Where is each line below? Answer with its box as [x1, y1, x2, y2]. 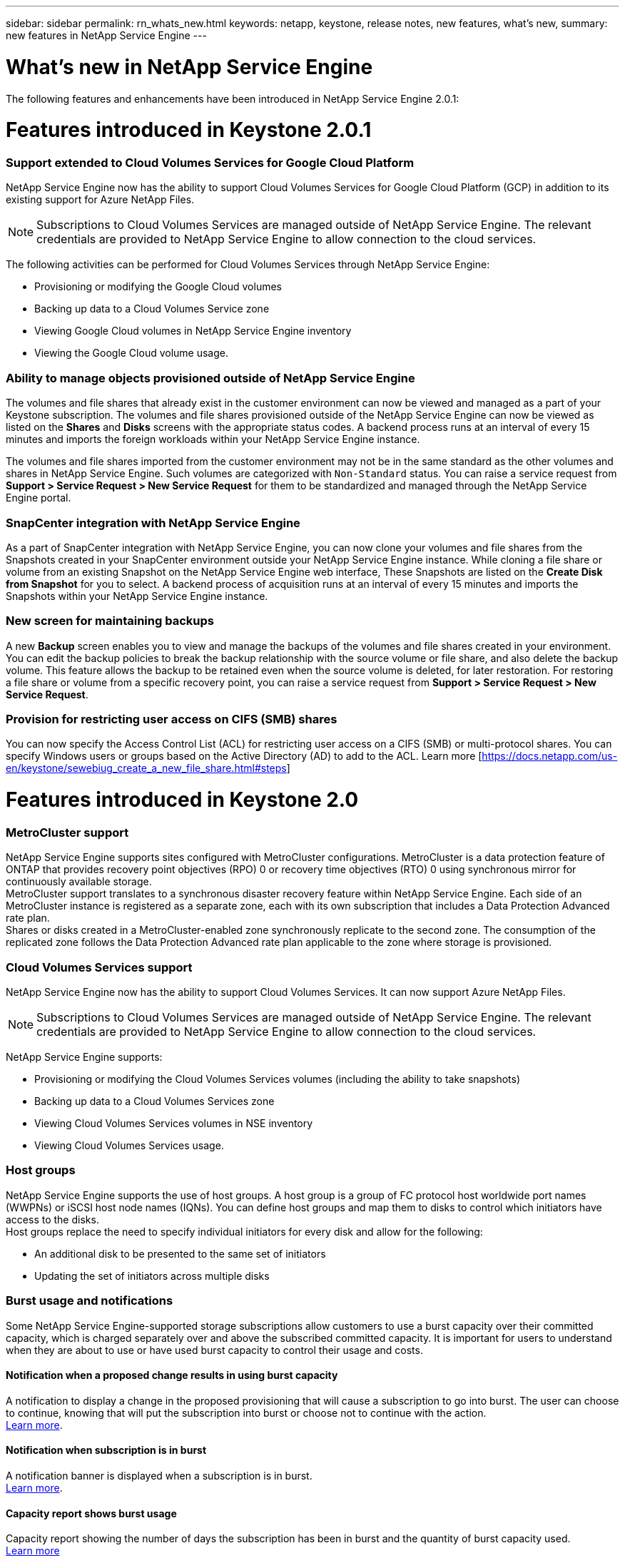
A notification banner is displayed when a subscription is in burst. [6, 1469, 312, 1482]
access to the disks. [6, 1213, 99, 1226]
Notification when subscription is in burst [6, 1444, 207, 1457]
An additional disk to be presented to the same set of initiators [34, 1247, 326, 1260]
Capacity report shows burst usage [6, 1507, 177, 1519]
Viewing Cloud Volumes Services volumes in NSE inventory [34, 1117, 313, 1129]
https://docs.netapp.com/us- [482, 750, 618, 763]
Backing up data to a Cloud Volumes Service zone [34, 302, 270, 315]
